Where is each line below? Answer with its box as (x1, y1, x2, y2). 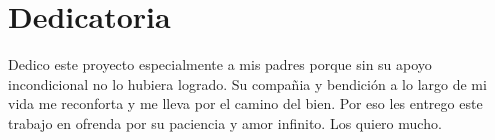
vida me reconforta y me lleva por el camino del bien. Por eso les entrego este (8, 93, 483, 114)
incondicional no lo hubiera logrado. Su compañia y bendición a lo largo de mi (8, 73, 487, 94)
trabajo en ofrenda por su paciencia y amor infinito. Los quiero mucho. (8, 112, 442, 133)
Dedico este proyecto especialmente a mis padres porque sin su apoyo (8, 54, 432, 75)
